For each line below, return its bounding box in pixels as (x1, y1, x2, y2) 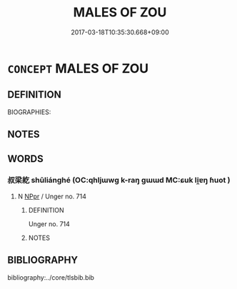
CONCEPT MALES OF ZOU (7, 60, 149, 76)
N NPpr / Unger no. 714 (17, 192, 87, 201)
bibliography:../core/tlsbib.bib (7, 273, 95, 282)
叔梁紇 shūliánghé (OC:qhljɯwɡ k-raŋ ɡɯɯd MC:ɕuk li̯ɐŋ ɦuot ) (7, 176, 231, 186)
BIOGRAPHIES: (7, 108, 51, 116)
